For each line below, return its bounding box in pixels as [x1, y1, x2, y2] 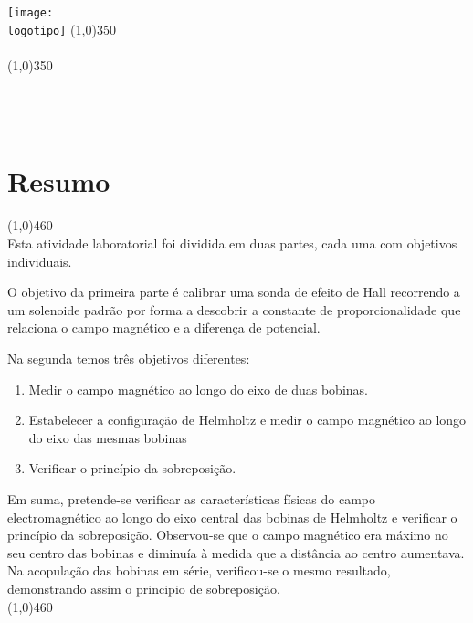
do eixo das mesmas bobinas [28, 428, 187, 447]
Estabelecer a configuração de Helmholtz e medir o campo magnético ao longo [28, 410, 467, 429]
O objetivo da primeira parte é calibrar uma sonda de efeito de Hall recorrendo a [7, 282, 460, 301]
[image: [7, 6, 54, 19]
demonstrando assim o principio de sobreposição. [7, 578, 280, 597]
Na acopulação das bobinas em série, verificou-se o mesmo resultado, [7, 561, 391, 580]
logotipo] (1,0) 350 [7, 19, 116, 38]
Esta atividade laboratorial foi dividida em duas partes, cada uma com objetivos [7, 234, 457, 252]
